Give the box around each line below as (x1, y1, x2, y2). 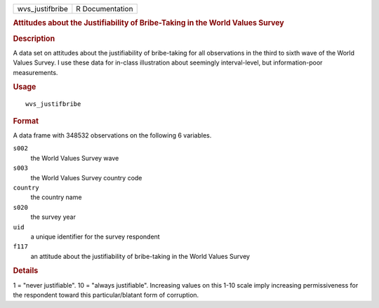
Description (13, 34, 55, 43)
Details (13, 266, 39, 276)
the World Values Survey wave (30, 154, 119, 162)
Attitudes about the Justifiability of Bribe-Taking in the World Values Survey (13, 18, 284, 28)
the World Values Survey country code (30, 173, 142, 182)
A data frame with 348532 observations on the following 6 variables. (13, 131, 212, 140)
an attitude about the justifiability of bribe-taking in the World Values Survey (30, 252, 251, 260)
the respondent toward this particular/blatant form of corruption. (13, 291, 199, 300)
